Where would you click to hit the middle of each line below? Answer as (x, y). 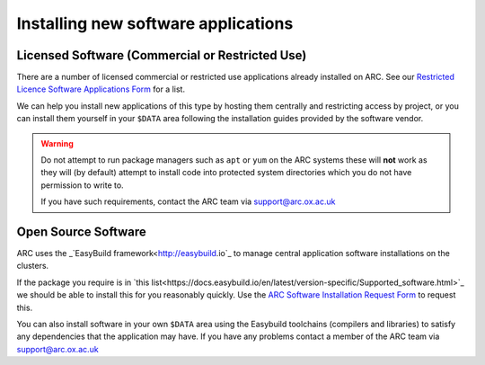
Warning (57, 143)
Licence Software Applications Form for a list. (101, 89)
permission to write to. (83, 185)
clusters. (33, 266)
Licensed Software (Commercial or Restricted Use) (162, 55)
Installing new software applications (155, 23)
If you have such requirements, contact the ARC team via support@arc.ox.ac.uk (188, 201)
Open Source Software (82, 232)
